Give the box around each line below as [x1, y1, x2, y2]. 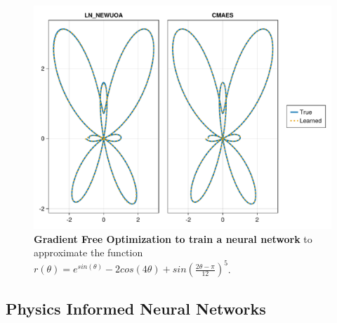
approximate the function [34, 245, 143, 260]
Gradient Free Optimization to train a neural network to [34, 231, 312, 246]
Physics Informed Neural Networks [6, 297, 266, 319]
